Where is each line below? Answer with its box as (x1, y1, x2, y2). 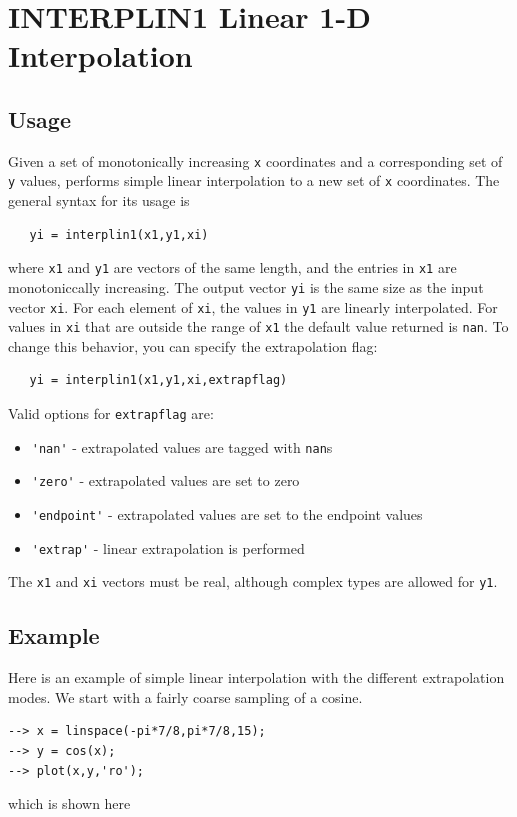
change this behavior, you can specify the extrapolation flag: (8, 335, 378, 356)
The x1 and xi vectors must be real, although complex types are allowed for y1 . (8, 571, 498, 592)
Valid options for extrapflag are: (8, 403, 214, 424)
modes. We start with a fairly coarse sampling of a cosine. (8, 686, 363, 707)
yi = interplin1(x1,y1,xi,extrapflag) (29, 373, 288, 388)
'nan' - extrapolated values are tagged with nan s (31, 436, 333, 457)
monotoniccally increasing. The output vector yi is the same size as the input (8, 276, 484, 297)
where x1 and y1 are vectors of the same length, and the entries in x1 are (8, 257, 457, 278)
